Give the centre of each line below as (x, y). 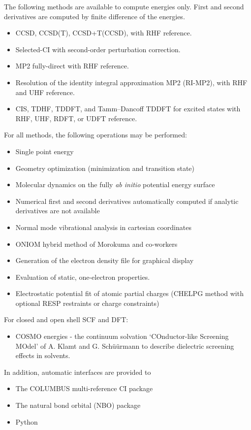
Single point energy (45, 151)
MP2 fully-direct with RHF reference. (72, 66)
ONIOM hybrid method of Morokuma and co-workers (96, 244)
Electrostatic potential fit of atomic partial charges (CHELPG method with (129, 293)
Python (27, 421)
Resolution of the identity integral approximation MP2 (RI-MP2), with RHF (131, 82)
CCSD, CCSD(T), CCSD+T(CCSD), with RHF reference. (104, 33)
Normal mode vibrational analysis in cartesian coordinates (103, 227)
